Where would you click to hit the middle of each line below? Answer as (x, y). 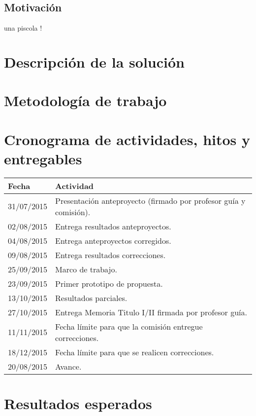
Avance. (68, 366)
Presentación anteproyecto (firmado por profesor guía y (150, 200)
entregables (43, 158)
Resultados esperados (78, 403)
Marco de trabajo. (86, 269)
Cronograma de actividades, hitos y (127, 139)
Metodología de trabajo (85, 100)
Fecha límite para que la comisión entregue (129, 326)
